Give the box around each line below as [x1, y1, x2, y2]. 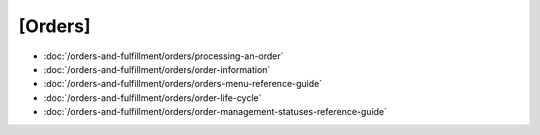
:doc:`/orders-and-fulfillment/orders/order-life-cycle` [43, 91, 262, 104]
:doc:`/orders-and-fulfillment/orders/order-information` [43, 63, 271, 75]
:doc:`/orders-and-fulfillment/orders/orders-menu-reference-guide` [43, 78, 323, 90]
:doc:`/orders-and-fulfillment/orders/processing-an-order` [43, 50, 284, 62]
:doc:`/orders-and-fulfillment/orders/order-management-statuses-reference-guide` [43, 106, 388, 118]
